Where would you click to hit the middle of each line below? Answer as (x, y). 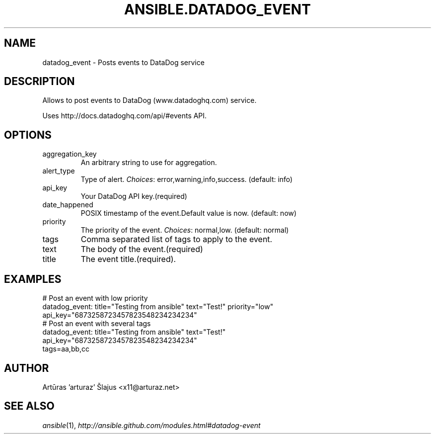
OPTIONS (28, 135)
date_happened (68, 205)
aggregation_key (70, 154)
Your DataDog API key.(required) (134, 196)
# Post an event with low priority (95, 298)
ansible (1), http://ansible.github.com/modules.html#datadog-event (151, 425)
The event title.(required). (128, 259)
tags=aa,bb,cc (66, 349)
